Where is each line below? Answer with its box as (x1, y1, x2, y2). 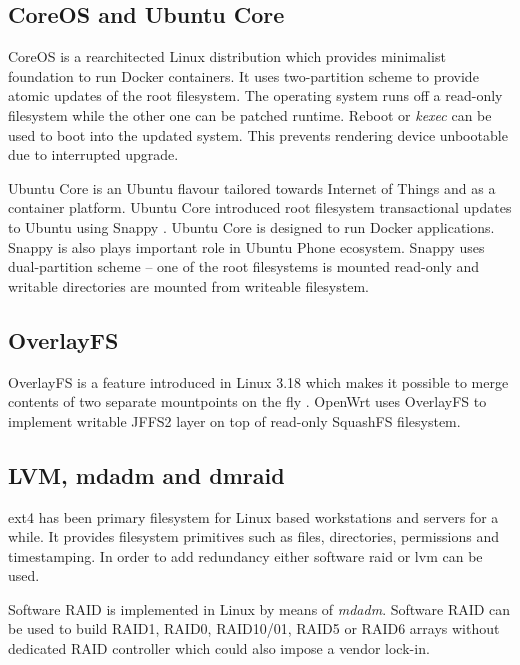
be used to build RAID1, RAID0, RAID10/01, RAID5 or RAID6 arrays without (8, 618, 500, 639)
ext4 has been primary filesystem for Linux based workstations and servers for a (8, 506, 499, 527)
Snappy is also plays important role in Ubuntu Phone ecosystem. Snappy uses (8, 236, 485, 257)
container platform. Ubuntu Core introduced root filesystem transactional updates (8, 197, 512, 218)
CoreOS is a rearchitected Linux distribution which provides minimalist (8, 46, 446, 67)
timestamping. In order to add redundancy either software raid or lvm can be (8, 545, 483, 566)
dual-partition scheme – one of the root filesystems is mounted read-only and (8, 256, 480, 277)
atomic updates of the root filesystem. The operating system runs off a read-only (8, 85, 503, 106)
